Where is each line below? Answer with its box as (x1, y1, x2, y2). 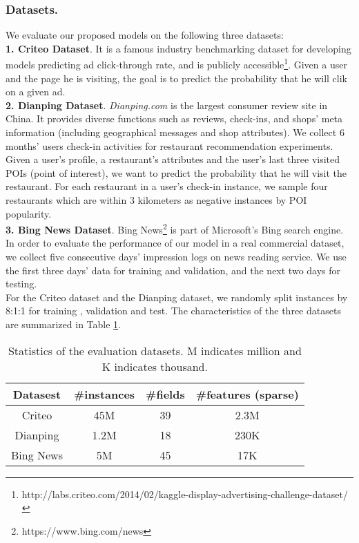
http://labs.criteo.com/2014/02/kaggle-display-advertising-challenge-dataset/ (21, 486, 348, 501)
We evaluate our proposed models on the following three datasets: (6, 28, 284, 42)
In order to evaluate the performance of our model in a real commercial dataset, (6, 236, 345, 250)
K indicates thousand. (101, 358, 208, 374)
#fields (146, 385, 185, 402)
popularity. (6, 206, 52, 220)
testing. (6, 276, 37, 291)
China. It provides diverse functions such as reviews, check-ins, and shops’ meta (6, 111, 343, 126)
